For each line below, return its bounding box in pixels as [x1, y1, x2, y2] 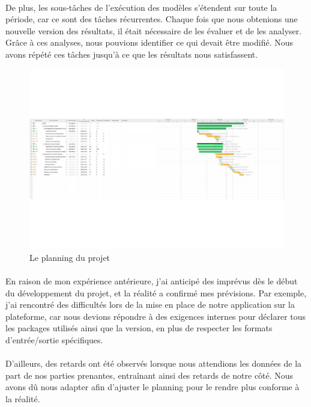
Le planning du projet [29, 251, 110, 263]
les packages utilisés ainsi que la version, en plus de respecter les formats [5, 322, 273, 334]
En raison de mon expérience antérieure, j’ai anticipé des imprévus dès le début [5, 275, 298, 287]
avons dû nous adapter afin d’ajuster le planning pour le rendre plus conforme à [5, 381, 300, 393]
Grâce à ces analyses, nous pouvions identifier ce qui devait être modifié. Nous [5, 36, 293, 49]
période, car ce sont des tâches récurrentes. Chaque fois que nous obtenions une [5, 13, 298, 25]
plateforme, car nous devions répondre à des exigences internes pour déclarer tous [5, 310, 306, 322]
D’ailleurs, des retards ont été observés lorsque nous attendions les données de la [5, 357, 302, 370]
